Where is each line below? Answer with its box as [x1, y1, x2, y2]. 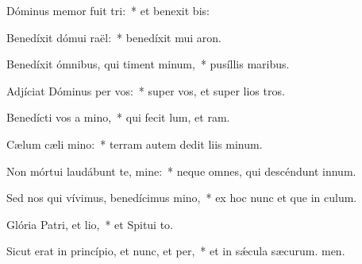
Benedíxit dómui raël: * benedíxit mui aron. [6, 29, 221, 45]
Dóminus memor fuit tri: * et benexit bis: [6, 2, 210, 18]
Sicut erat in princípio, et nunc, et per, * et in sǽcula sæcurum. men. [6, 243, 345, 259]
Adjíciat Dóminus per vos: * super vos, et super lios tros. [6, 82, 285, 99]
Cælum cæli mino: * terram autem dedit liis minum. [6, 135, 263, 152]
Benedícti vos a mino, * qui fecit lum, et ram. [6, 109, 230, 126]
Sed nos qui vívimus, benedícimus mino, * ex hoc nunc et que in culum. [6, 189, 357, 206]
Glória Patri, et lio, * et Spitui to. [6, 215, 174, 232]
